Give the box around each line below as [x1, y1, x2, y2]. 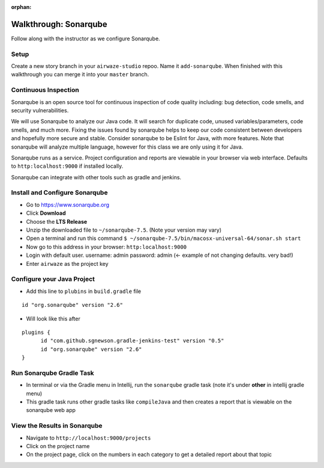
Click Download [26, 209, 66, 217]
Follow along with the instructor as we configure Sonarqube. [11, 35, 160, 42]
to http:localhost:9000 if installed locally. [11, 162, 124, 170]
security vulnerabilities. [11, 106, 69, 114]
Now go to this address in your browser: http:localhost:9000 [26, 243, 187, 250]
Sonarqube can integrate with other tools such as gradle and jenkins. [11, 173, 182, 180]
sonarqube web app [26, 407, 76, 414]
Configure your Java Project [11, 275, 95, 283]
